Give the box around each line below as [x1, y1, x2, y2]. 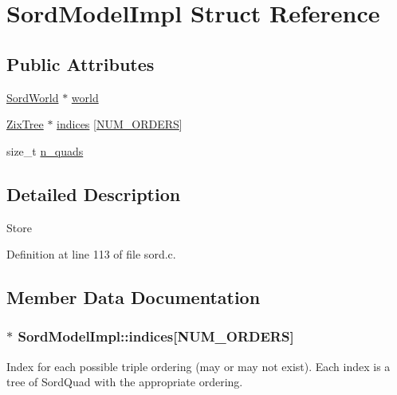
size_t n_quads [6, 142, 84, 159]
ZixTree [6, 116, 44, 132]
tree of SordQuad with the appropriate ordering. [6, 373, 243, 390]
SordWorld [6, 89, 59, 105]
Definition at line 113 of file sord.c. [6, 246, 176, 263]
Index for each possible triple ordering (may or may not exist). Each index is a [6, 357, 391, 374]
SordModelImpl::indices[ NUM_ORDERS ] [18, 326, 294, 346]
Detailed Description [6, 181, 181, 206]
